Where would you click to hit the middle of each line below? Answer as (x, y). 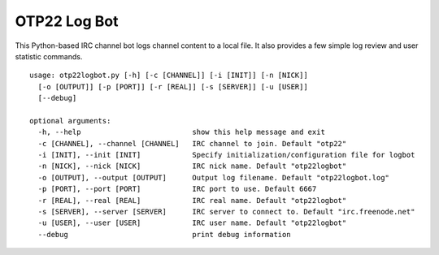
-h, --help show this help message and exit (181, 132)
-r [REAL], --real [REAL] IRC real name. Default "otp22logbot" (192, 200)
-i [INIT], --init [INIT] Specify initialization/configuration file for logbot (226, 155)
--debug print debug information (165, 234)
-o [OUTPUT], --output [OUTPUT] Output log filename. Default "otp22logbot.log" (214, 177)
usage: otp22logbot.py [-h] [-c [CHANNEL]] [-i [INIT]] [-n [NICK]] (169, 76)
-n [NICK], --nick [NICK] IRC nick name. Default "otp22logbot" (192, 166)
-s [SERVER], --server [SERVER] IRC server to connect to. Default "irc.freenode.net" (226, 212)
